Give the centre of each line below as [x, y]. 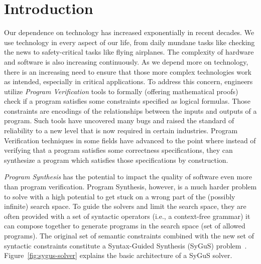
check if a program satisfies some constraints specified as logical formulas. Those [127, 101]
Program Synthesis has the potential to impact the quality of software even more [128, 177]
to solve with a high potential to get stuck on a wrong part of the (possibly [120, 196]
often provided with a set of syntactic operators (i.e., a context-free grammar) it [127, 216]
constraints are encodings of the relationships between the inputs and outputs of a [130, 110]
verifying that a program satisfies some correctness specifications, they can [118, 150]
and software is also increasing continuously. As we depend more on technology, [126, 61]
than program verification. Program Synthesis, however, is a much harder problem [130, 187]
